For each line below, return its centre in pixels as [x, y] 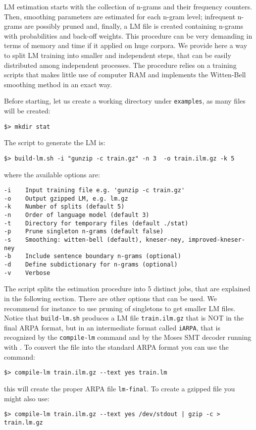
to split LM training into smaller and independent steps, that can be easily [118, 55]
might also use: [27, 398]
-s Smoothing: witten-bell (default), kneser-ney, [95, 240]
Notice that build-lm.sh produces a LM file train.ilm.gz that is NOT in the [124, 318]
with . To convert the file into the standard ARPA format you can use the [116, 347]
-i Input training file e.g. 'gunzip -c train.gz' [95, 190]
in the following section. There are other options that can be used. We [111, 298]
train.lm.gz [24, 422]
